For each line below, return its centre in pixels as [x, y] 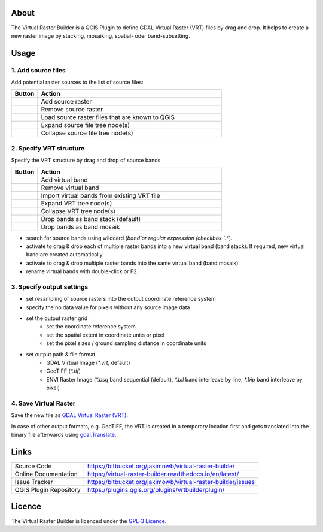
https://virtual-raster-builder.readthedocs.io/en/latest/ [163, 474]
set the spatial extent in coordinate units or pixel [105, 335]
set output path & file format [61, 354]
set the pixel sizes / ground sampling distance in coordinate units [126, 343]
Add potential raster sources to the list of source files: [77, 82]
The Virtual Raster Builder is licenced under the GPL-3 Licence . [89, 521]
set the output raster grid [57, 318]
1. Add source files [38, 70]
